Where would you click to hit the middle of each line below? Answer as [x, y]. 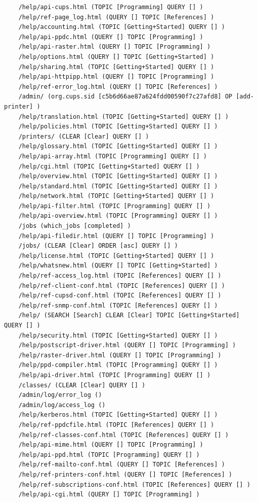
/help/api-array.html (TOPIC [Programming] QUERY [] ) [113, 156]
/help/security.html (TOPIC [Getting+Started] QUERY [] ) [118, 335]
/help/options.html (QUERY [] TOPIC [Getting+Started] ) [116, 57]
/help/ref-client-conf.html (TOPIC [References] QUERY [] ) [122, 286]
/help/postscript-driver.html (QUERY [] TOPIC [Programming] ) [127, 345]
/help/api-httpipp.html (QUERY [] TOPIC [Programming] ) [116, 77]
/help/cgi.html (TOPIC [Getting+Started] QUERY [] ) [109, 166]
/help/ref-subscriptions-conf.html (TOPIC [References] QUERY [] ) [134, 484]
